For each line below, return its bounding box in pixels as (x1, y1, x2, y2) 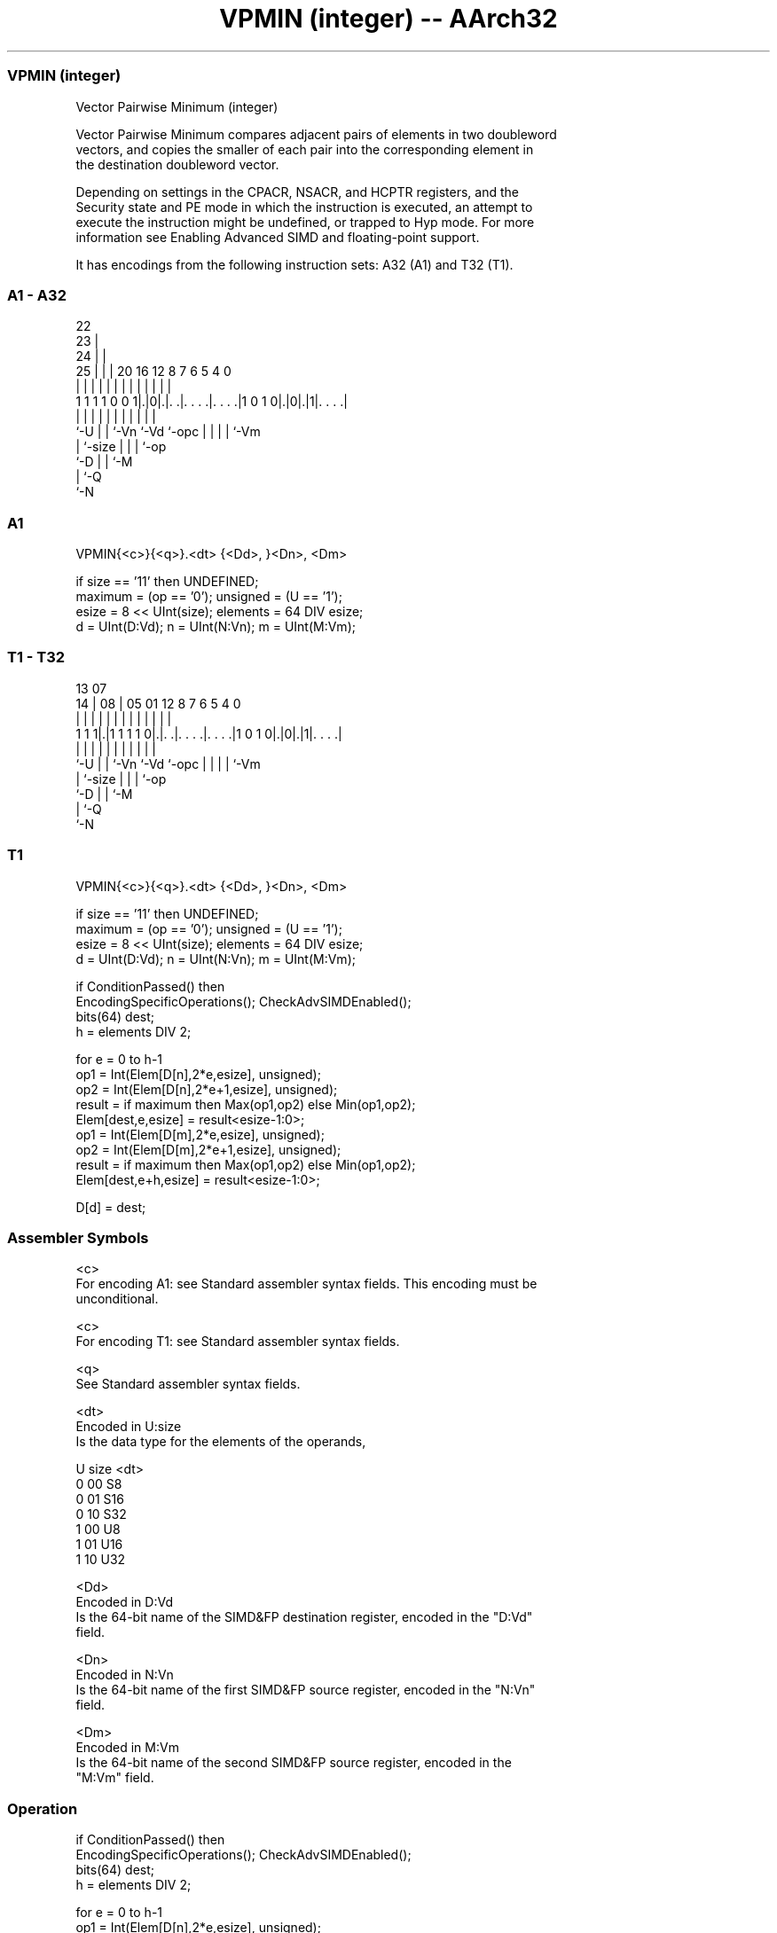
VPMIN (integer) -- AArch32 (219, 4, 558, 34)
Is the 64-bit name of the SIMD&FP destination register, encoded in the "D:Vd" (75, 1609, 533, 1625)
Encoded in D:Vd (75, 1594, 173, 1610)
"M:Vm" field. (75, 1770, 154, 1786)
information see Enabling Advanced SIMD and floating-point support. (75, 229, 480, 245)
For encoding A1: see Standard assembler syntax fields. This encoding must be (75, 1276, 538, 1292)
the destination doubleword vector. (75, 156, 279, 172)
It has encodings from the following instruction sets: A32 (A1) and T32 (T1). (75, 256, 514, 272)
